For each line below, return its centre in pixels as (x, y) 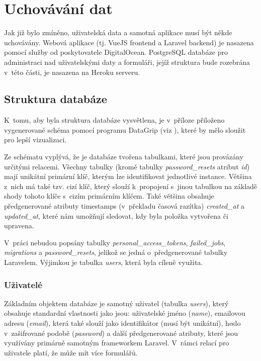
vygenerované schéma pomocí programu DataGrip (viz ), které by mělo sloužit (125, 129)
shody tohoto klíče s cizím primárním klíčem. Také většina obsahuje (109, 196)
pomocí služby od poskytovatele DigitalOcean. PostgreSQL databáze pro (116, 52)
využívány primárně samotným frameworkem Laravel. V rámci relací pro (117, 343)
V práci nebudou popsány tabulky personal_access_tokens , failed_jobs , (115, 242)
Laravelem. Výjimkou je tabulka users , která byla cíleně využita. (104, 262)
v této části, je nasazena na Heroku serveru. (72, 72)
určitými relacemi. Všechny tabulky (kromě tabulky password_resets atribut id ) (127, 166)
